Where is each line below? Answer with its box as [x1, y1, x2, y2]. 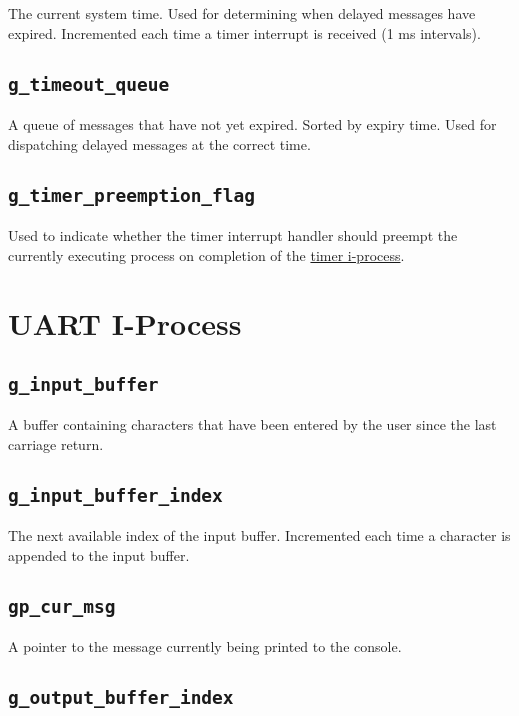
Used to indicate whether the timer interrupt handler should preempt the [8, 224, 458, 245]
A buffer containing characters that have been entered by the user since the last [8, 414, 497, 435]
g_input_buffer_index [8, 484, 223, 506]
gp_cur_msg [8, 595, 116, 617]
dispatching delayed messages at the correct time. [8, 133, 311, 154]
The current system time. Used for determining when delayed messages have [8, 3, 476, 23]
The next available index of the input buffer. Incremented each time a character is [8, 525, 511, 546]
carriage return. [8, 433, 104, 454]
